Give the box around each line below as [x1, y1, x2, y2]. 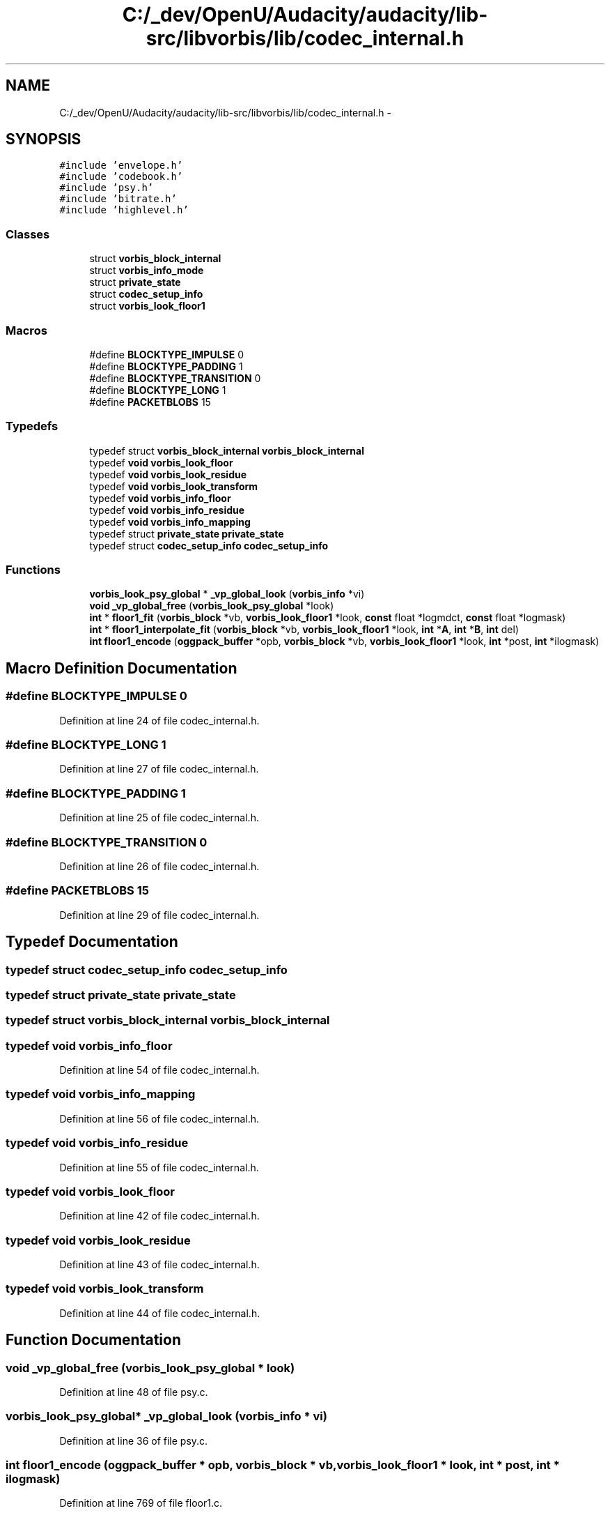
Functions [6, 563, 61, 577]
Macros [6, 323, 47, 337]
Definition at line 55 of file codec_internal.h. [59, 1161, 259, 1173]
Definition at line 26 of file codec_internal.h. [59, 860, 260, 872]
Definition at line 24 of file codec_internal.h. [59, 714, 260, 727]
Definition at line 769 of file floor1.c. [59, 1497, 222, 1510]
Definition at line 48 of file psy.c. [59, 1385, 208, 1398]
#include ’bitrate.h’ [59, 193, 177, 205]
